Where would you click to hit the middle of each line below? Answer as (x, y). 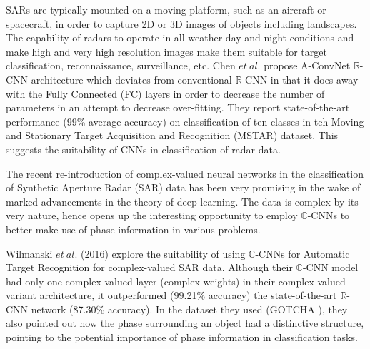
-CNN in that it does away (300, 79)
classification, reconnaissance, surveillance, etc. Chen (121, 65)
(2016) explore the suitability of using (163, 253)
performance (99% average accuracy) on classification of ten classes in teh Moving (185, 121)
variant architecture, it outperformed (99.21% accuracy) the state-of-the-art (171, 295)
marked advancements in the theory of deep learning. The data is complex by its (182, 201)
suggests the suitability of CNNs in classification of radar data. (143, 149)
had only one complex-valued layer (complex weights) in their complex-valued (176, 281)
